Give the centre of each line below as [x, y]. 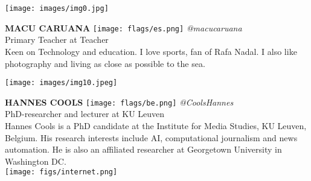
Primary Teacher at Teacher [57, 40]
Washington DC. [36, 161]
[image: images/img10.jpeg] [61, 83]
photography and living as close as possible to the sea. [105, 63]
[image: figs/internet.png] [61, 172]
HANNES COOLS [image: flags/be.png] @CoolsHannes [119, 102]
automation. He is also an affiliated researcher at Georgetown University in [143, 149]
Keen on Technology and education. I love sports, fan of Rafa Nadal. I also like [151, 51]
